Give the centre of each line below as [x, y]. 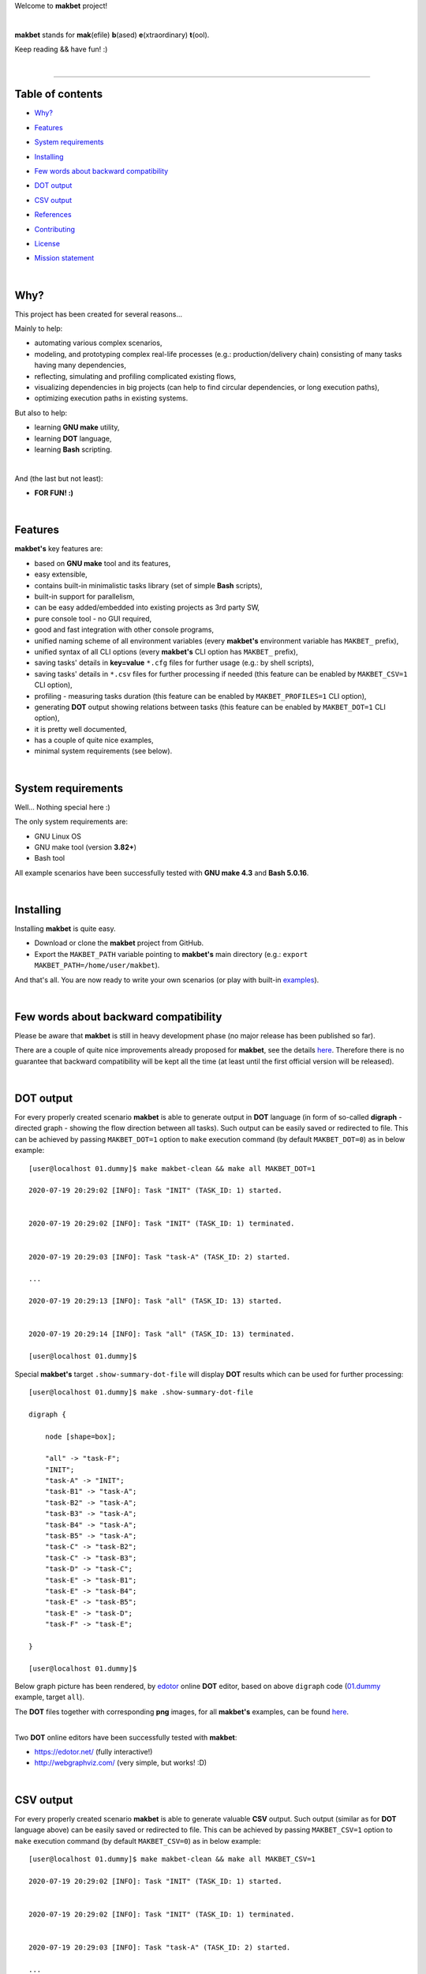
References [53, 215]
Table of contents [58, 94]
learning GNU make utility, [77, 427]
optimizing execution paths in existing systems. [111, 398]
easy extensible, [61, 574]
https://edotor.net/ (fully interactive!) [93, 1752]
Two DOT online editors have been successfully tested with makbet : [126, 1737]
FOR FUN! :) [54, 493]
